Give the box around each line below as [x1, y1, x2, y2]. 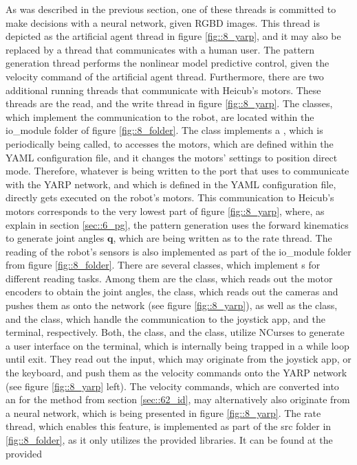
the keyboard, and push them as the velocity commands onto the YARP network [6, 365, 347, 380]
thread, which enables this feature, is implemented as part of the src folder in [6, 419, 332, 433]
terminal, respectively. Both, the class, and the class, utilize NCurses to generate [6, 325, 345, 339]
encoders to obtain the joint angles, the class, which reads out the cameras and [6, 284, 338, 299]
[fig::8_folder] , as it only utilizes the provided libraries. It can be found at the [6, 433, 333, 446]
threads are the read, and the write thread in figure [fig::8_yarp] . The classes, [6, 96, 333, 111]
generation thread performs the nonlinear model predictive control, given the [6, 56, 329, 70]
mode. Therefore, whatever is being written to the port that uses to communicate [6, 163, 349, 178]
